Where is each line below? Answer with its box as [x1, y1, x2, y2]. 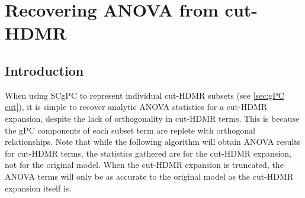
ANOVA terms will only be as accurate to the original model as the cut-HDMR [5, 170, 294, 182]
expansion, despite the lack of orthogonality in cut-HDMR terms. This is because [5, 112, 300, 124]
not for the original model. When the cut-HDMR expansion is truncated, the [5, 158, 284, 171]
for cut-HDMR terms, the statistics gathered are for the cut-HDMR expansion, [5, 147, 291, 159]
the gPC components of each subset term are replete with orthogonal [5, 124, 255, 136]
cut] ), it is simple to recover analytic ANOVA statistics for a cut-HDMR [5, 100, 268, 113]
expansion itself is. [5, 181, 72, 194]
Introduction [5, 61, 84, 79]
